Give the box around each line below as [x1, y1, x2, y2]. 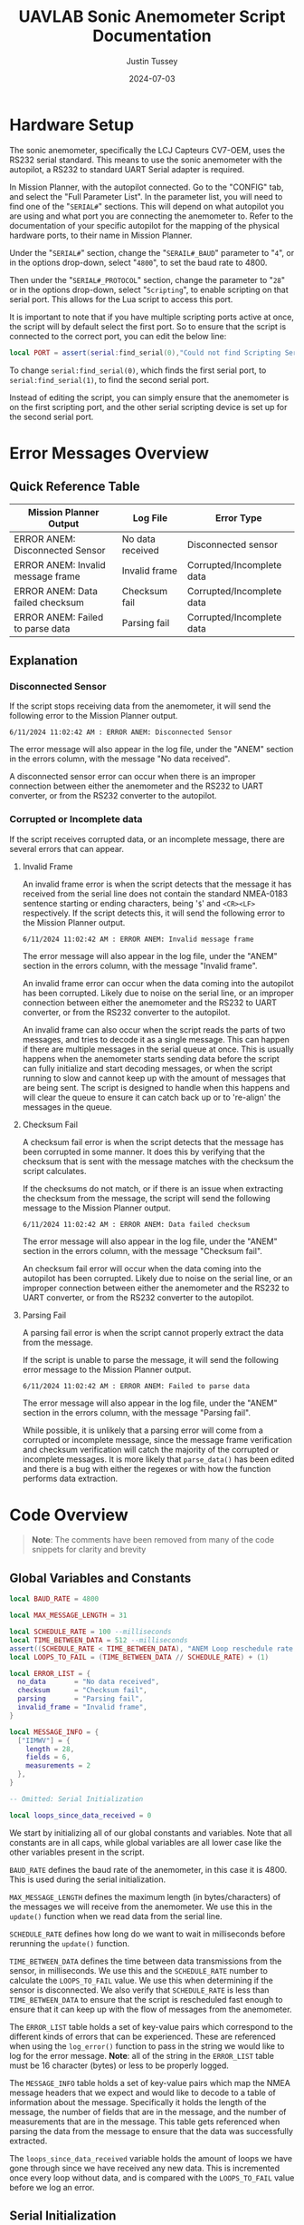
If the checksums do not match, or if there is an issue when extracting [22, 1182, 283, 1194]
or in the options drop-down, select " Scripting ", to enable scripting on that [9, 284, 290, 295]
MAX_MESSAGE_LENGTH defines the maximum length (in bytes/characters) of [9, 1891, 281, 1902]
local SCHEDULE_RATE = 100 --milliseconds [9, 1627, 172, 1637]
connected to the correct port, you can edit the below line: [9, 330, 227, 341]
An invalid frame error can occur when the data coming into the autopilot [22, 977, 294, 988]
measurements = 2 [25, 1761, 91, 1770]
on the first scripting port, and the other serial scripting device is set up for [9, 401, 288, 412]
